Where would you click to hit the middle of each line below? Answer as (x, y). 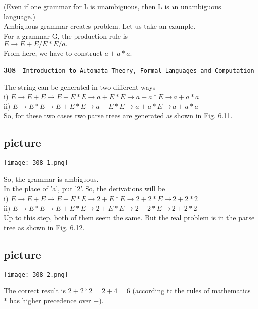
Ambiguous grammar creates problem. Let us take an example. (100, 26)
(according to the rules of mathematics (191, 290)
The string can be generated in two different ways (80, 86)
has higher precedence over (50, 300)
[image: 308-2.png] (36, 274)
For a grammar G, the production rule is (66, 36)
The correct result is (35, 290)
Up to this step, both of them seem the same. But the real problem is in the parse (129, 218)
